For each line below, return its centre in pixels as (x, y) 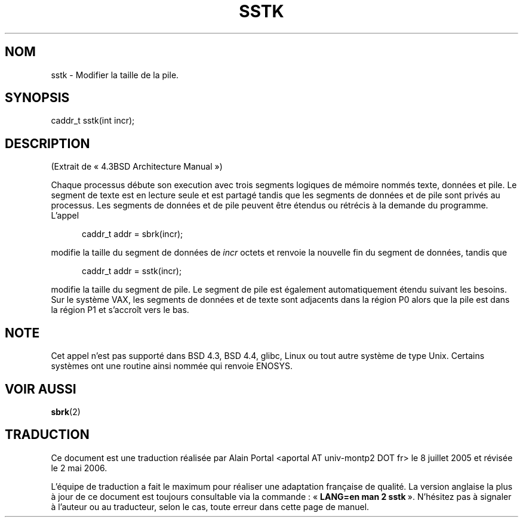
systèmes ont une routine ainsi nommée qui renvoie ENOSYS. (172, 366)
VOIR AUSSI (41, 389)
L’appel (65, 216)
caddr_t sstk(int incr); (93, 121)
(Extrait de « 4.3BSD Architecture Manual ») (137, 167)
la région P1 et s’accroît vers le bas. (120, 310)
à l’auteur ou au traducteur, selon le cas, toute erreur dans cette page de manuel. (210, 506)
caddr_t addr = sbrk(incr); (133, 234)
